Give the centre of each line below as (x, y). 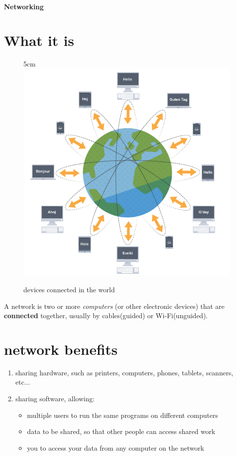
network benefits (61, 349)
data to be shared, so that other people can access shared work (121, 431)
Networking (24, 6)
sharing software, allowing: (55, 398)
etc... (23, 382)
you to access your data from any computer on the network (116, 447)
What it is (39, 40)
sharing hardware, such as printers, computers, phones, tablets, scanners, (124, 372)
